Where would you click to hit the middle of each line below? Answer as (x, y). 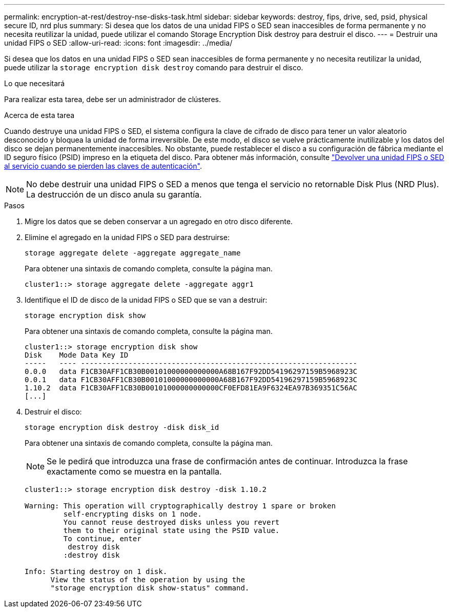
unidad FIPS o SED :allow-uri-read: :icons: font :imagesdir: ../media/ (118, 43)
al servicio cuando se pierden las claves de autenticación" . (103, 166)
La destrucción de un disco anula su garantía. (114, 194)
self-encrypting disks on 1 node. (132, 514)
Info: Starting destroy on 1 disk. (96, 571)
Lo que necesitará (35, 83)
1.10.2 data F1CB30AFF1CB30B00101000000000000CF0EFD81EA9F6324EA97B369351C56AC (191, 388)
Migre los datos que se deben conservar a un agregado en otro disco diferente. (159, 221)
